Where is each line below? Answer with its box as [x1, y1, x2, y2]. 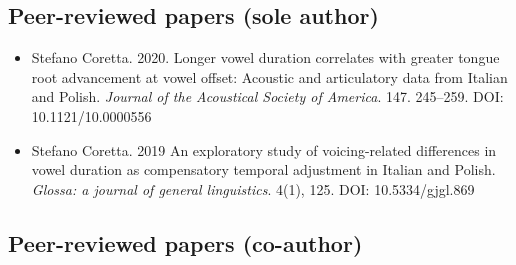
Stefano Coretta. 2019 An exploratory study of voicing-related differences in [31, 139, 497, 160]
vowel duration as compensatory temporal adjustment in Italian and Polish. [31, 159, 496, 180]
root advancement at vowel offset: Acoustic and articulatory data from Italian [31, 66, 508, 87]
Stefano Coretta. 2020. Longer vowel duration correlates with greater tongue [31, 47, 500, 68]
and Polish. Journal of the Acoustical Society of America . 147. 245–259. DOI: [31, 86, 504, 107]
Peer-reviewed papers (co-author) [8, 227, 363, 258]
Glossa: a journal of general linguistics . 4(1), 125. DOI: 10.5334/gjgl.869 [31, 178, 475, 199]
